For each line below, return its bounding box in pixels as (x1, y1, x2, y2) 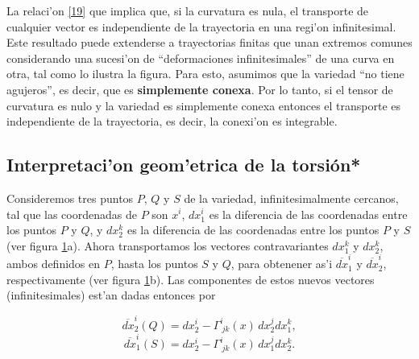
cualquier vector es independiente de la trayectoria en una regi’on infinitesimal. (6, 18, 396, 35)
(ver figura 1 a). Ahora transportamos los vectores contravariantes (6, 237, 329, 254)
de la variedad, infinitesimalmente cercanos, (184, 189, 399, 206)
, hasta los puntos (110, 255, 198, 272)
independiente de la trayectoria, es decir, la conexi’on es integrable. (6, 113, 338, 130)
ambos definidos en (6, 255, 101, 272)
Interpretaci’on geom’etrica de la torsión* (6, 152, 361, 177)
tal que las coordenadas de (6, 205, 137, 222)
